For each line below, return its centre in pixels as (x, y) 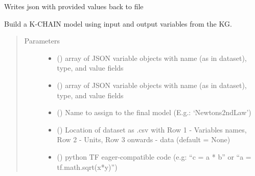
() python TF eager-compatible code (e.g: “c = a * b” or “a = (154, 156)
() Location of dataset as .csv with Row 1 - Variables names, (152, 129)
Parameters (42, 41)
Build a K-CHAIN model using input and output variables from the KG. (118, 23)
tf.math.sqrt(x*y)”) (87, 167)
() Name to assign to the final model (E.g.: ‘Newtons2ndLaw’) (154, 112)
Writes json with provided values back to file (74, 6)
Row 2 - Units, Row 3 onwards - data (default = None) (144, 139)
